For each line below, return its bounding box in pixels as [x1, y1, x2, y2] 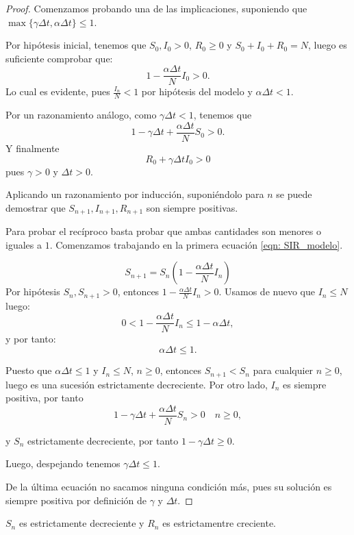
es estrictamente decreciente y [18, 516, 144, 530]
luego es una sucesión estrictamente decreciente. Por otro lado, [5, 377, 268, 391]
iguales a [5, 237, 42, 251]
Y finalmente [5, 140, 60, 155]
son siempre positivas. [146, 200, 238, 214]
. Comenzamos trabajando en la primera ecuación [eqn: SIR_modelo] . [49, 237, 343, 251]
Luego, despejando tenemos [5, 456, 121, 471]
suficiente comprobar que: [5, 51, 113, 65]
